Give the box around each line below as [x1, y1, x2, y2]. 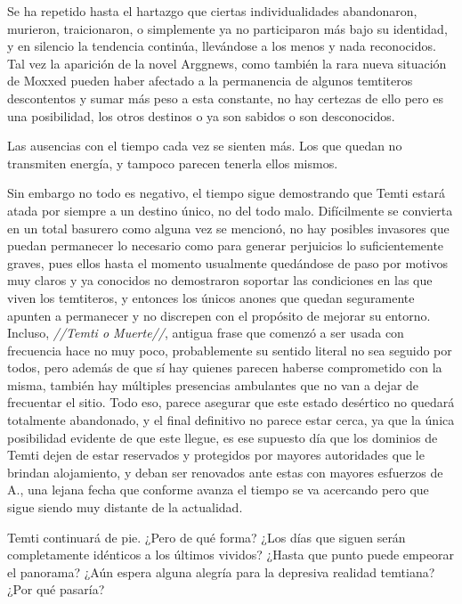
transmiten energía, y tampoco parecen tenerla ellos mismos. [7, 153, 338, 172]
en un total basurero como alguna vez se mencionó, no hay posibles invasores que [7, 218, 450, 237]
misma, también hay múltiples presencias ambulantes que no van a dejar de [7, 375, 419, 394]
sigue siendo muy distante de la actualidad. [7, 498, 243, 517]
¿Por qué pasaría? [7, 580, 105, 599]
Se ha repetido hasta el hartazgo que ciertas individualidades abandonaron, [7, 2, 417, 20]
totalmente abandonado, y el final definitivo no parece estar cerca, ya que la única [7, 411, 455, 429]
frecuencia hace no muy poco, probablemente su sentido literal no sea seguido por [7, 340, 452, 359]
